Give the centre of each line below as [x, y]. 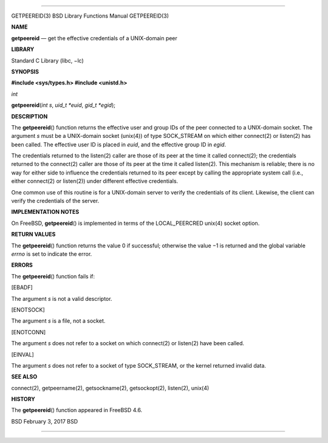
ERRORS [22, 265]
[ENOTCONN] [29, 332]
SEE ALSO [24, 377]
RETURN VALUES [33, 235]
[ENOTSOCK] [28, 309]
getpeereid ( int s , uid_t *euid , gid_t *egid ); [63, 105]
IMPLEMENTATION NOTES [45, 212]
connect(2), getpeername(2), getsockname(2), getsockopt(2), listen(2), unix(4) [110, 388]
